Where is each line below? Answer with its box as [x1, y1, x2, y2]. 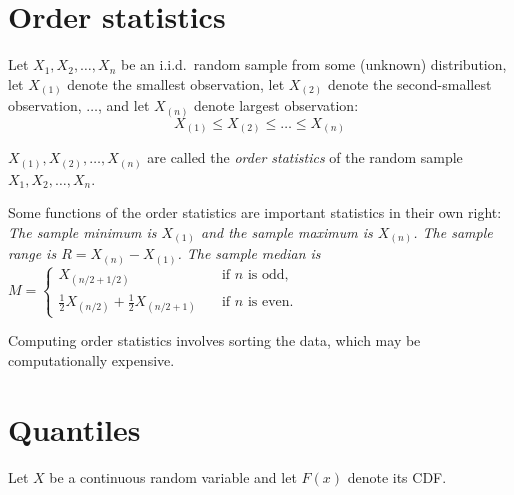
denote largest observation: [194, 95, 359, 116]
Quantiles [8, 408, 141, 449]
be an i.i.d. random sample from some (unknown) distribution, [120, 54, 507, 75]
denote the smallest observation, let [67, 73, 285, 94]
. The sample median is [177, 243, 321, 264]
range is [8, 243, 57, 264]
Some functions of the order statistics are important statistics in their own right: [8, 202, 502, 223]
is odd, [247, 268, 289, 283]
